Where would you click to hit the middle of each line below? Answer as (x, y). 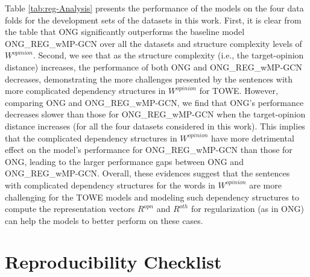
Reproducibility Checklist (113, 262)
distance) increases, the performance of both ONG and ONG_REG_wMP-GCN (153, 67)
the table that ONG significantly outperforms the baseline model (125, 32)
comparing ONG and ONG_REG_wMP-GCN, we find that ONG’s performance (154, 102)
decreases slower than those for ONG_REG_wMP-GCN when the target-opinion (155, 114)
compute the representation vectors (70, 209)
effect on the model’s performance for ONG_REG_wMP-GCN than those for (149, 150)
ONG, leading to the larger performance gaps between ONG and (124, 161)
